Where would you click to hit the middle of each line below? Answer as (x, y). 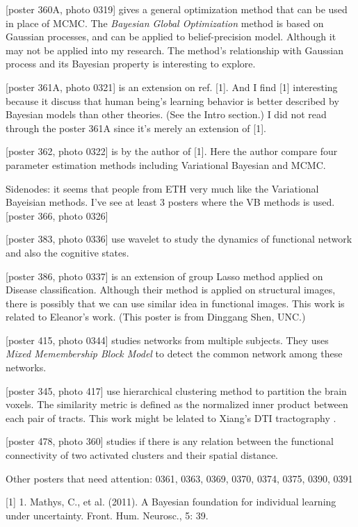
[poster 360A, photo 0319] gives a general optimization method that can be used (177, 9)
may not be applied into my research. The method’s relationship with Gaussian (174, 50)
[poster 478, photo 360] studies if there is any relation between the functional (170, 441)
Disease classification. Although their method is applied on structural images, (171, 290)
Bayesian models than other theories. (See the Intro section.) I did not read (166, 114)
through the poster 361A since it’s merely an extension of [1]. (136, 128)
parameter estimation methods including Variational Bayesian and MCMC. (166, 164)
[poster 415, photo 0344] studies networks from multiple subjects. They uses (167, 340)
